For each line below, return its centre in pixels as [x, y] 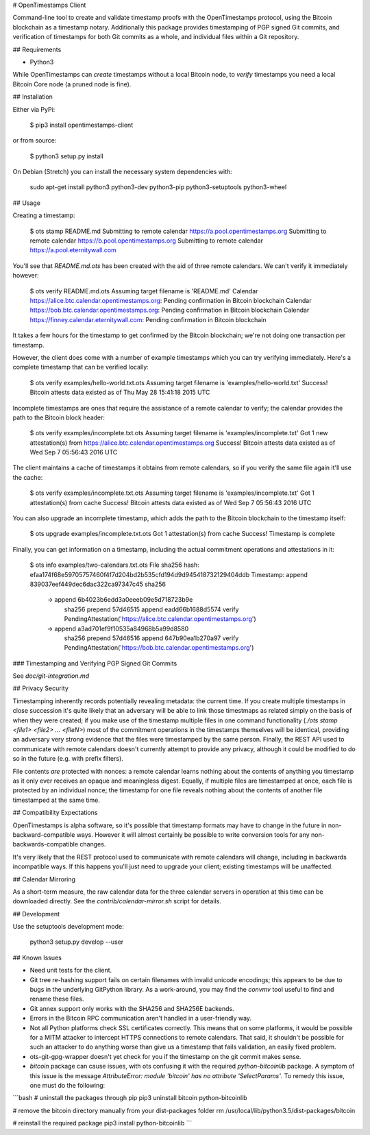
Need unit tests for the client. [71, 971]
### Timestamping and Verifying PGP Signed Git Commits [95, 663]
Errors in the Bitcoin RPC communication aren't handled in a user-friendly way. [141, 1018]
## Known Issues [37, 957]
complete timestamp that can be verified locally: [81, 367]
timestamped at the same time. [57, 800]
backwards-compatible [46, 844]
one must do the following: [67, 1085]
